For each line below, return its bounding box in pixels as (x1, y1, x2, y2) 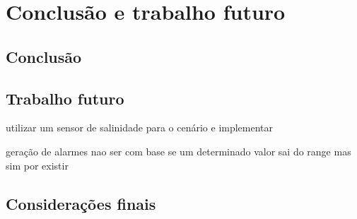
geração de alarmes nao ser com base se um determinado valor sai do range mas (6, 143, 351, 158)
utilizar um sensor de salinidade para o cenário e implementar (6, 120, 274, 135)
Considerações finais (6, 192, 156, 214)
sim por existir (6, 158, 69, 172)
